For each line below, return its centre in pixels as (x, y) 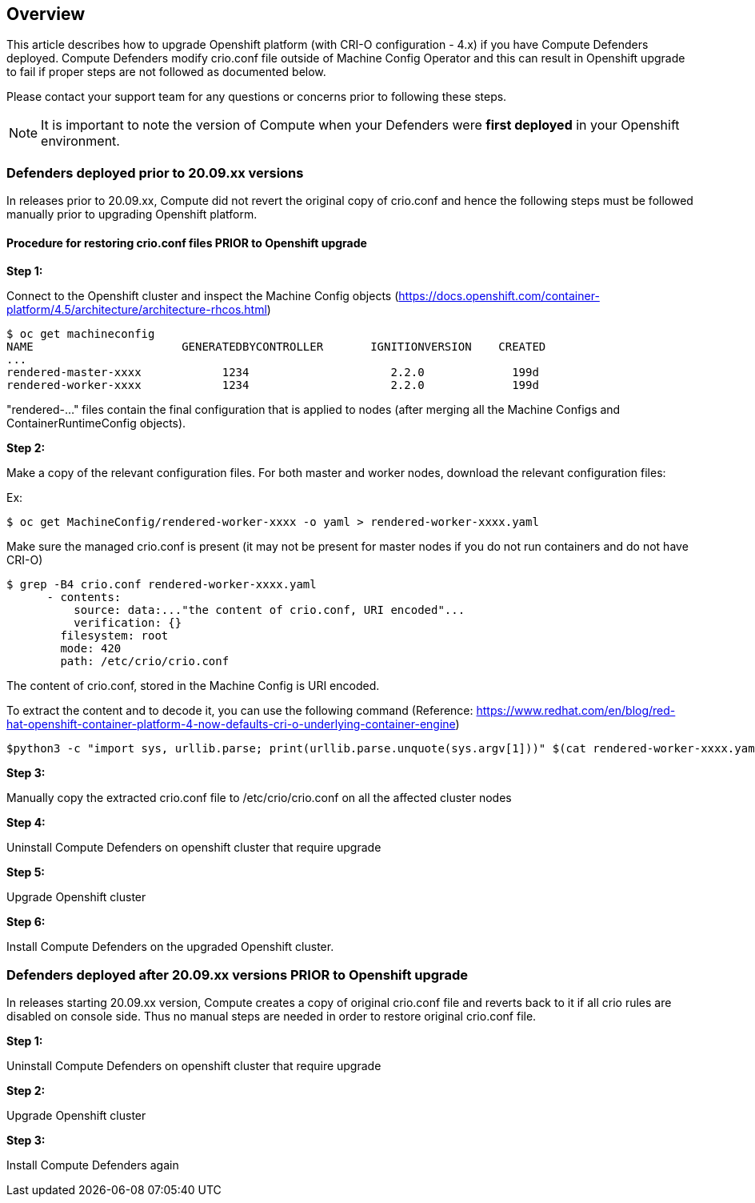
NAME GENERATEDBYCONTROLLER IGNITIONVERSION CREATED (276, 347)
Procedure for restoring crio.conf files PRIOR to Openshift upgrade (187, 243)
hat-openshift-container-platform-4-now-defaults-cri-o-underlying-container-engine (231, 724)
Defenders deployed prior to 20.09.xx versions (155, 172)
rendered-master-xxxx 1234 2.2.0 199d (273, 373)
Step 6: (26, 922)
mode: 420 (91, 649)
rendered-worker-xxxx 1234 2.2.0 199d (273, 385)
